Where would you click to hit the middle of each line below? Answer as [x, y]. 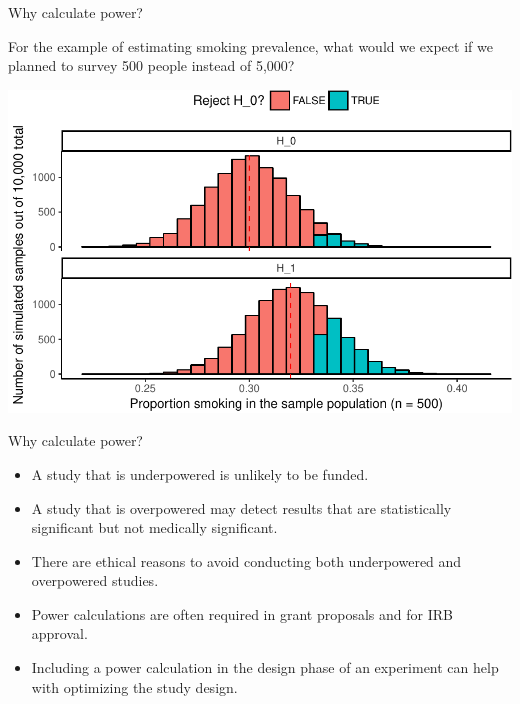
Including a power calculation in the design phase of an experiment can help [265, 667]
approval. [59, 633]
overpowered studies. [95, 580]
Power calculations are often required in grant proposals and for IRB [242, 613]
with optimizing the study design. [134, 686]
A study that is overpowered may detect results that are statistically [241, 507]
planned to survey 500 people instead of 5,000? [151, 65]
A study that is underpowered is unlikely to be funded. [200, 473]
